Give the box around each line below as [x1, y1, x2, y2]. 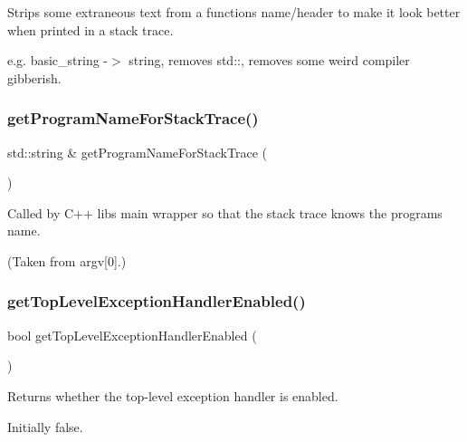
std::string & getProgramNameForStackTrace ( [7, 142, 267, 161]
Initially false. [7, 417, 83, 436]
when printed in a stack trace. [7, 20, 174, 39]
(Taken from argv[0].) [7, 251, 127, 270]
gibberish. [7, 68, 62, 87]
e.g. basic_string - [7, 51, 109, 70]
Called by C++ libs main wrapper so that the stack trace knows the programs [7, 203, 443, 222]
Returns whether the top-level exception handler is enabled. [7, 386, 338, 405]
